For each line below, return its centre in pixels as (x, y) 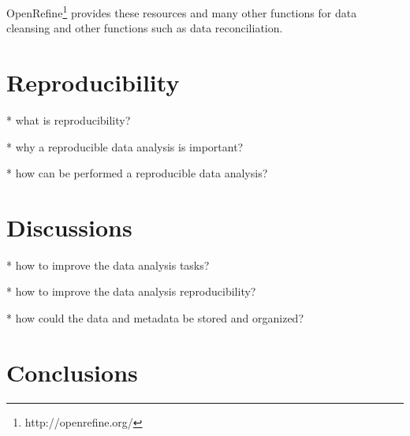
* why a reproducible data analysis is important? (125, 146)
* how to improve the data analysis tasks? (108, 265)
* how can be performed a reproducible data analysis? (137, 173)
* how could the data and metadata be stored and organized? (155, 318)
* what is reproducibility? (69, 119)
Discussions (69, 227)
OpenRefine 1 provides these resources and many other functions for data (182, 11)
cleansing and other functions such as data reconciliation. (145, 28)
